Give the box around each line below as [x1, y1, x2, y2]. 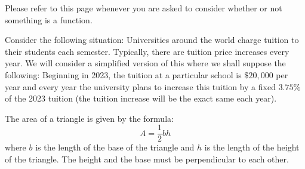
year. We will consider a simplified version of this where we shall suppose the [5, 57, 286, 69]
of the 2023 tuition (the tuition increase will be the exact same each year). [5, 92, 277, 105]
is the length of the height [204, 141, 300, 153]
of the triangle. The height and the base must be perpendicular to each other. [5, 153, 289, 165]
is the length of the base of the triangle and [35, 141, 195, 153]
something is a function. [5, 13, 93, 26]
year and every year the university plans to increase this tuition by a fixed [5, 80, 276, 93]
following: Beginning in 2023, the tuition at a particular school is [5, 68, 242, 81]
